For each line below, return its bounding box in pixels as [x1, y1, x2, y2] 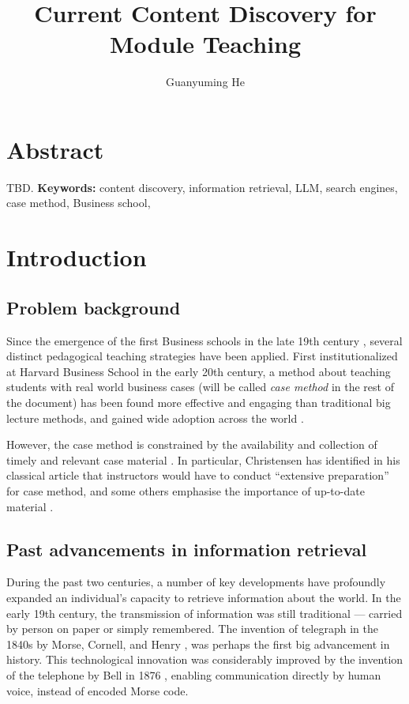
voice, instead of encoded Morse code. [6, 682, 189, 698]
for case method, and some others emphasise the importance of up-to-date [6, 482, 365, 499]
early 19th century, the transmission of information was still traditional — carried [6, 604, 403, 621]
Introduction [6, 241, 147, 273]
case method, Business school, [6, 194, 151, 211]
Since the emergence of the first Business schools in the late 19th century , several [6, 332, 403, 348]
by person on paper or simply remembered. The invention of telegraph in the [6, 620, 378, 637]
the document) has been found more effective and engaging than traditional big [6, 393, 391, 410]
